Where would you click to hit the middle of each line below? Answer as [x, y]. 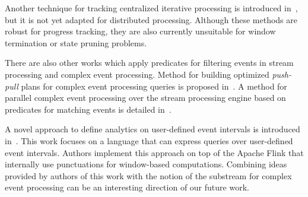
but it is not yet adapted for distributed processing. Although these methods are [151, 19]
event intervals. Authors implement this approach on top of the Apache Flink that [154, 152]
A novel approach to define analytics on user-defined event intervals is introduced [153, 129]
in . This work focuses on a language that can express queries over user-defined [149, 140]
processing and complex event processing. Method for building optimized [137, 74]
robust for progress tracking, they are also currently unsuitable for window [140, 31]
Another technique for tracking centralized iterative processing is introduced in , [151, 8]
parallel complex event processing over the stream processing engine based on [145, 98]
